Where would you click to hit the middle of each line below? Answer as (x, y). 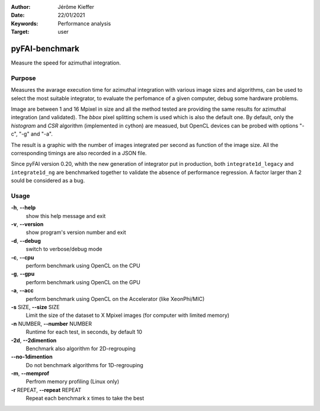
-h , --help (23, 208)
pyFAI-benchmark (45, 48)
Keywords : (25, 23)
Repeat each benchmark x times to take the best (85, 398)
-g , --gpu (23, 274)
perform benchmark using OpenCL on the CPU (83, 266)
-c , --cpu (23, 257)
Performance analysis (84, 23)
